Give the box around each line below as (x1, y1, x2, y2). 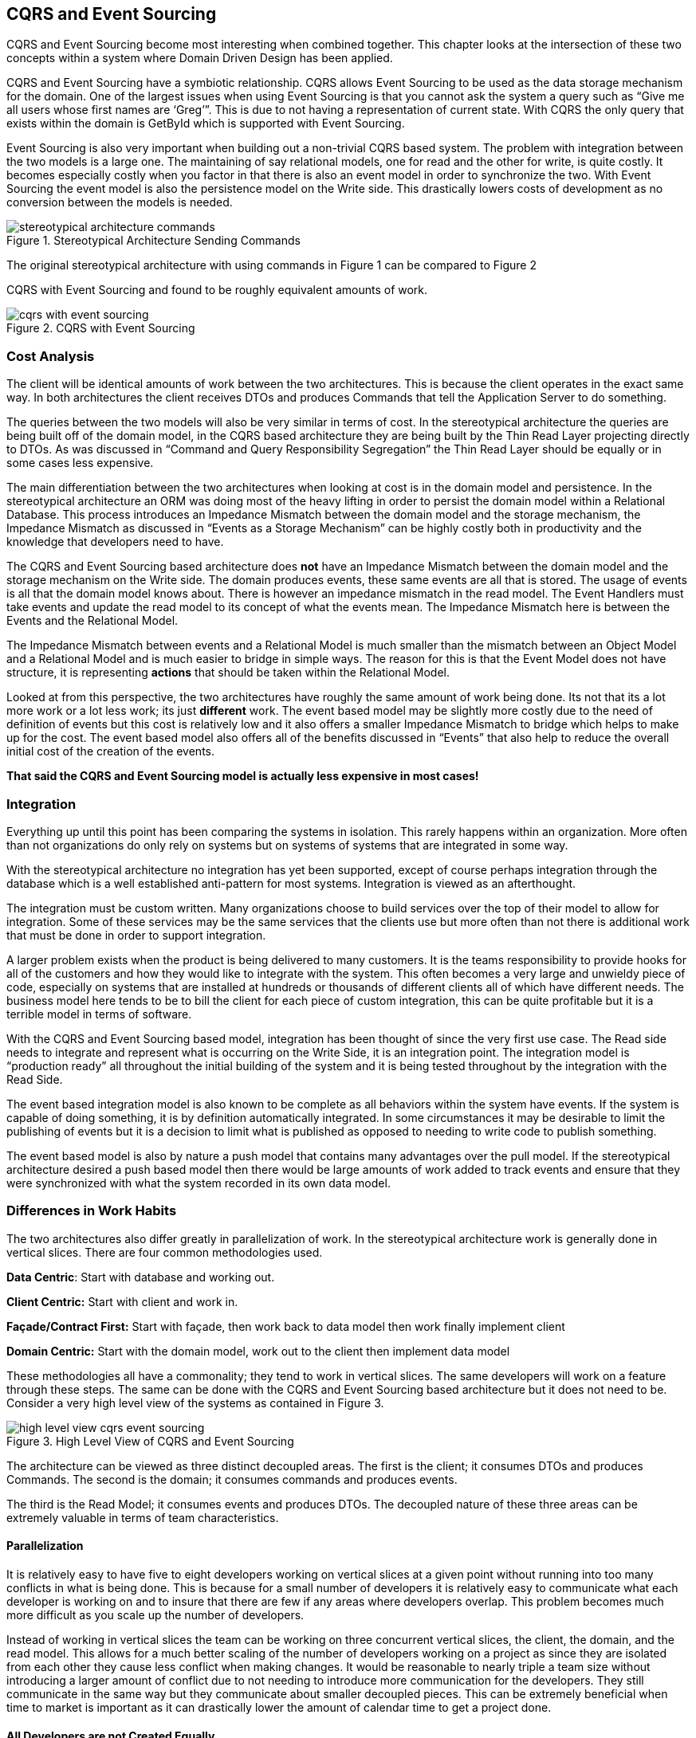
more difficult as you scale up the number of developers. (6, 1607, 305, 1622)
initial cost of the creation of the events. (6, 744, 215, 759)
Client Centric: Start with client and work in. (6, 1294, 238, 1308)
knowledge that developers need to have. (6, 535, 224, 549)
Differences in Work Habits (6, 1202, 177, 1219)
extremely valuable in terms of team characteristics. (6, 1510, 279, 1524)
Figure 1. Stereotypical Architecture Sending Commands (6, 233, 301, 248)
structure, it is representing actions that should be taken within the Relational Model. (6, 665, 450, 680)
